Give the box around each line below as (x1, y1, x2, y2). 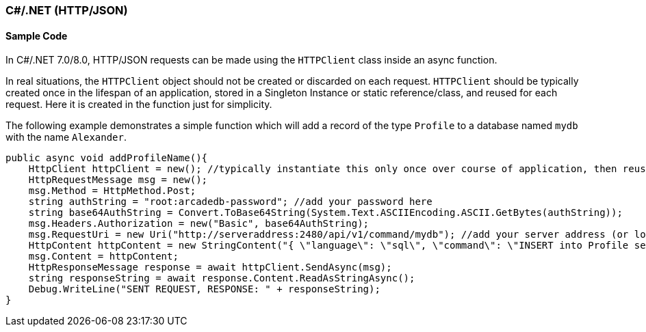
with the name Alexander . (5, 131, 127, 143)
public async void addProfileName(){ (5, 152, 208, 164)
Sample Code (5, 29, 68, 42)
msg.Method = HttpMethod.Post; (28, 185, 196, 197)
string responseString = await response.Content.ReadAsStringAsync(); (28, 273, 415, 284)
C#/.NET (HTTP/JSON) (5, 3, 128, 17)
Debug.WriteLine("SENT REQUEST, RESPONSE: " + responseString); (28, 283, 380, 295)
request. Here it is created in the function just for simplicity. (5, 98, 272, 111)
